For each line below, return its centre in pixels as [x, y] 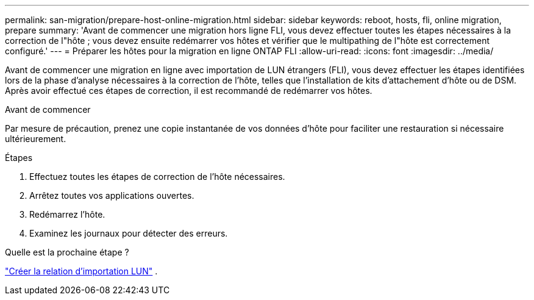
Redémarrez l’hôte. [67, 214]
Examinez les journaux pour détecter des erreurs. [129, 233]
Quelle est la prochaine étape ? [67, 252]
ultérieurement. [36, 139]
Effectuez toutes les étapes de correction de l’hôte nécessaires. [157, 177]
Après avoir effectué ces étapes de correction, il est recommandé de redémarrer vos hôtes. [189, 91]
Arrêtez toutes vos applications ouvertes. [112, 195]
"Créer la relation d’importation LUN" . [81, 271]
